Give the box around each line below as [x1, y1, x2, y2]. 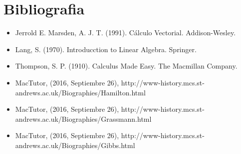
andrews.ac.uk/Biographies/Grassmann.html [15, 113, 152, 124]
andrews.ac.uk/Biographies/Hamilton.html [15, 87, 146, 97]
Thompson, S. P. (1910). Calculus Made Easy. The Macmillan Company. [15, 61, 238, 71]
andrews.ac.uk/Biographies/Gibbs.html [15, 140, 135, 150]
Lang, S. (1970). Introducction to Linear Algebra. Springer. [15, 44, 197, 54]
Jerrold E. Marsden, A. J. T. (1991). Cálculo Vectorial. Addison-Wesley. [15, 27, 236, 38]
